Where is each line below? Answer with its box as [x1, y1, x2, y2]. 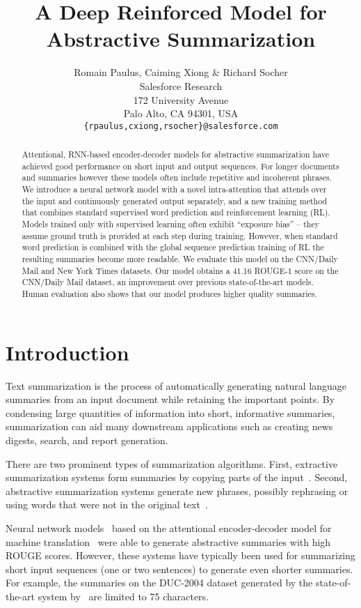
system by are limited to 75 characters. [38, 588, 209, 603]
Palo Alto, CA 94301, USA [123, 106, 239, 121]
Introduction [6, 337, 129, 366]
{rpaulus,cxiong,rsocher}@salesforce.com [83, 121, 278, 131]
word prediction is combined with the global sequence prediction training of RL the [22, 241, 324, 253]
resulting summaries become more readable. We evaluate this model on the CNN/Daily [22, 253, 338, 265]
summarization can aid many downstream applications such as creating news [6, 419, 333, 434]
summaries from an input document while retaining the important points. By [6, 392, 335, 406]
